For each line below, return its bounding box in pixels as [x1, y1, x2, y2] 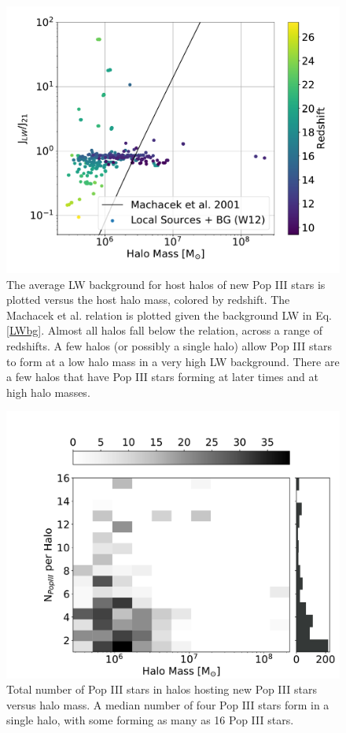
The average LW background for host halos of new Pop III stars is [6, 276, 326, 292]
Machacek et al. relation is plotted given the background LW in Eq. [6, 306, 332, 323]
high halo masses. [6, 383, 90, 400]
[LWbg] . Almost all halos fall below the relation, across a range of [6, 322, 322, 339]
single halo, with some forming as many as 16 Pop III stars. [6, 712, 294, 728]
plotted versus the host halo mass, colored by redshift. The [6, 291, 290, 308]
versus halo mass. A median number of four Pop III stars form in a [6, 696, 329, 713]
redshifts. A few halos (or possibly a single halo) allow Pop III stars [6, 338, 332, 354]
